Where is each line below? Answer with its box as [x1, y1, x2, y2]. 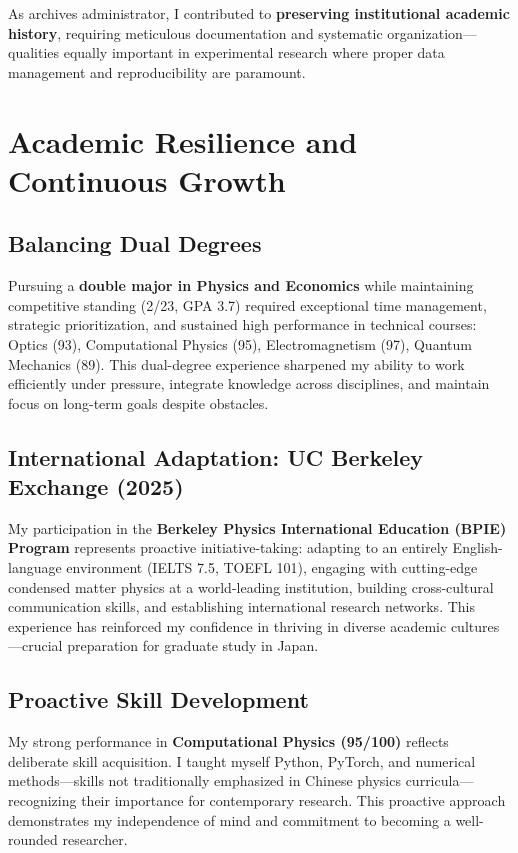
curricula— [405, 770, 474, 791]
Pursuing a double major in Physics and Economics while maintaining [8, 275, 474, 296]
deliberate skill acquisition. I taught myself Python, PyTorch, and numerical [8, 750, 476, 771]
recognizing [8, 790, 77, 811]
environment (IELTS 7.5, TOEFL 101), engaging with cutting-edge [66, 557, 478, 578]
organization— [387, 22, 477, 43]
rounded [8, 829, 58, 850]
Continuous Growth [8, 159, 286, 200]
